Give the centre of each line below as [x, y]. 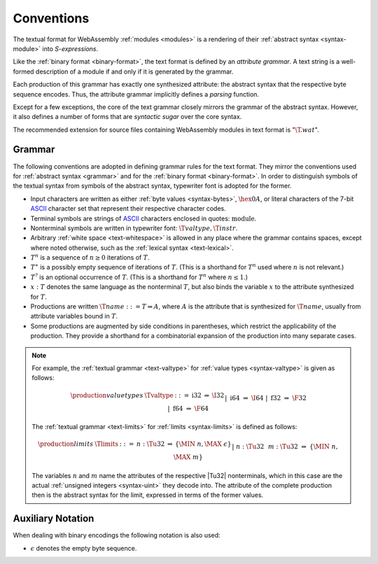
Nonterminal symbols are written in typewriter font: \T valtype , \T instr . [134, 228]
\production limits [65, 444]
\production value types [107, 395]
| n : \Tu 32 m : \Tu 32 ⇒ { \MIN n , [285, 447]
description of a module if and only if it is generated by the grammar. [134, 71]
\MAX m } [188, 457]
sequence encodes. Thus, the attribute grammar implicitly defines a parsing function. [136, 94]
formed [23, 71]
